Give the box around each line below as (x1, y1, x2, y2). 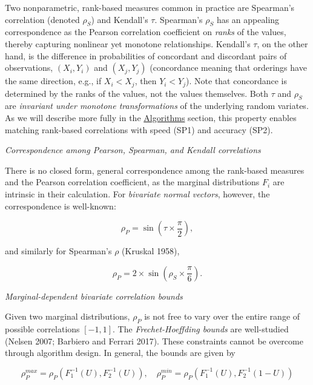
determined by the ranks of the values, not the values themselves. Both (5, 87, 269, 99)
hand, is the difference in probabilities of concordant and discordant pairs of (5, 49, 287, 62)
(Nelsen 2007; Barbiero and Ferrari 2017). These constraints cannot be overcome (5, 334, 303, 347)
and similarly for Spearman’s (5, 245, 112, 257)
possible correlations (5, 323, 80, 335)
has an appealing (216, 13, 280, 25)
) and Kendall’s (91, 13, 148, 25)
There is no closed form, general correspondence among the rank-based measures (5, 163, 305, 176)
